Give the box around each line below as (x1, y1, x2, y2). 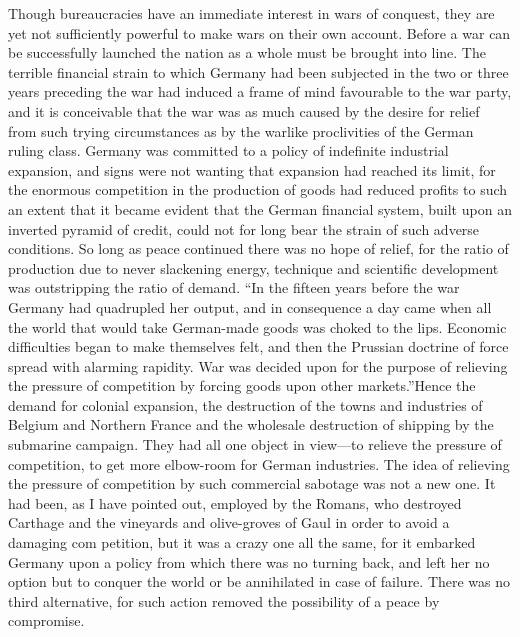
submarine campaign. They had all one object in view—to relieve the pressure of (8, 434, 502, 455)
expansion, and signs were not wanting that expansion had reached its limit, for (8, 159, 496, 180)
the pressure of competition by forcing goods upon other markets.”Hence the (8, 375, 476, 396)
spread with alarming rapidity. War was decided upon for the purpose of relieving (8, 355, 508, 376)
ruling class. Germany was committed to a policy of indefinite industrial (8, 140, 449, 161)
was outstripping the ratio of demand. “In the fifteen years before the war (8, 277, 460, 298)
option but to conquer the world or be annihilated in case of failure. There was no (8, 571, 511, 592)
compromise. (8, 610, 85, 631)
